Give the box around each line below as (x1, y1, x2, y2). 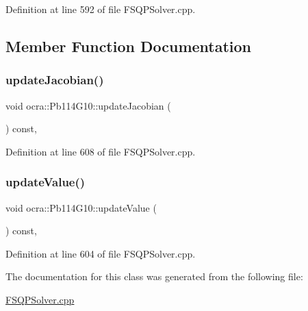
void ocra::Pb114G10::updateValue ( (5, 200, 157, 214)
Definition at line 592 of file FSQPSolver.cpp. (5, 2, 196, 16)
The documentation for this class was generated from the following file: (5, 269, 303, 284)
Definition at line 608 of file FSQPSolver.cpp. (5, 144, 196, 158)
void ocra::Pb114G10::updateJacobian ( (5, 98, 171, 112)
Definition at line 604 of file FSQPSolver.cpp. (5, 246, 196, 260)
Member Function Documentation (5, 35, 252, 56)
